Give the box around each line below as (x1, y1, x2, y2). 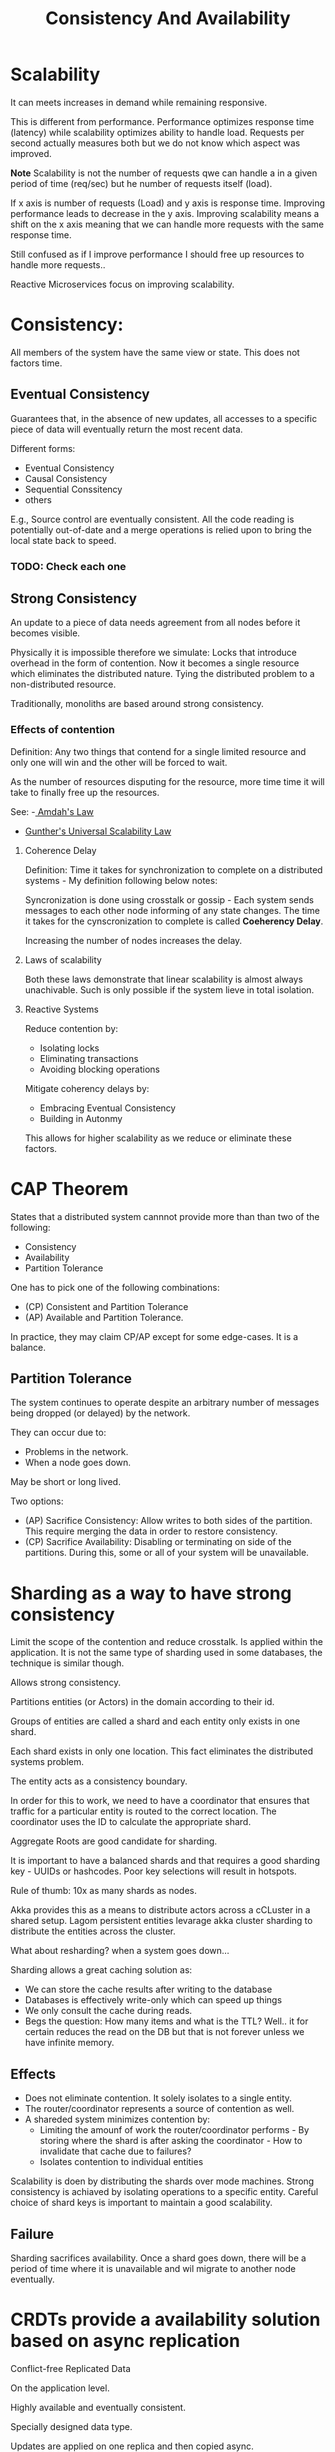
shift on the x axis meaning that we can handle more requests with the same (10, 218, 325, 230)
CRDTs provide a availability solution (10, 2308, 321, 2331)
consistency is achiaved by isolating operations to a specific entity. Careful (10, 2186, 319, 2198)
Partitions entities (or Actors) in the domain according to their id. (10, 1696, 275, 1708)
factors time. (10, 357, 63, 369)
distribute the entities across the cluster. (10, 1925, 177, 1937)
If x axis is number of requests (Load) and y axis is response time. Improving (10, 197, 326, 209)
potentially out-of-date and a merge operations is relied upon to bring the (10, 523, 312, 536)
